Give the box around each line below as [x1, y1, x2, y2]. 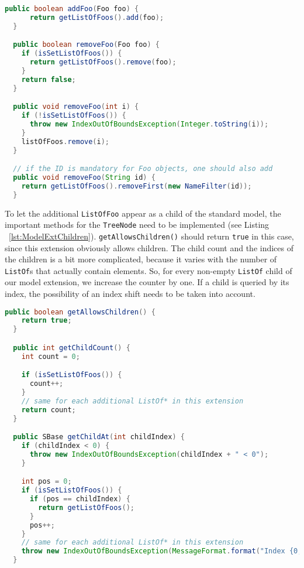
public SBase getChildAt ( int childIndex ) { [13, 433, 185, 442]
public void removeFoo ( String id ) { [13, 173, 156, 182]
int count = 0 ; [21, 352, 80, 361]
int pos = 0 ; [21, 477, 72, 486]
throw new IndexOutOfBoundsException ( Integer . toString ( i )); [29, 119, 269, 128]
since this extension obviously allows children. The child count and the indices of [5, 241, 294, 254]
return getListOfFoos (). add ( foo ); [29, 13, 164, 22]
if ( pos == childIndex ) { [29, 495, 130, 504]
